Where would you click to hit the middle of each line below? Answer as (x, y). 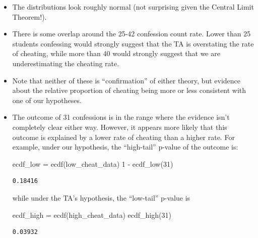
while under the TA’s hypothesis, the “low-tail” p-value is (101, 197)
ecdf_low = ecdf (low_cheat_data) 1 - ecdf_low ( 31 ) (93, 163)
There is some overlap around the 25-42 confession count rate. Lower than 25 (132, 34)
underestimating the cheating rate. (66, 63)
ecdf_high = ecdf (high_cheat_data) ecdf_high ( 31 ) (92, 215)
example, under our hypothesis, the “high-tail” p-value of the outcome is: (125, 147)
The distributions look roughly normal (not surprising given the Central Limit (133, 7)
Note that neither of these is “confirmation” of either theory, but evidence (126, 80)
